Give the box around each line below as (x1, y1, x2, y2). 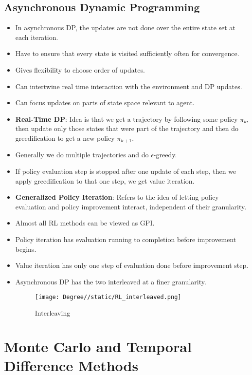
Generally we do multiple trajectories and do (15, 150, 149, 160)
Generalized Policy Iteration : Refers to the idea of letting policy (15, 192, 219, 202)
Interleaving (35, 308, 71, 318)
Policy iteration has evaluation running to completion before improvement (15, 234, 236, 244)
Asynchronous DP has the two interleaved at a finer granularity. (15, 276, 206, 286)
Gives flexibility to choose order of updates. (15, 64, 145, 75)
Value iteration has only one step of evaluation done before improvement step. (15, 260, 249, 270)
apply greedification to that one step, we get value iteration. (15, 175, 195, 186)
